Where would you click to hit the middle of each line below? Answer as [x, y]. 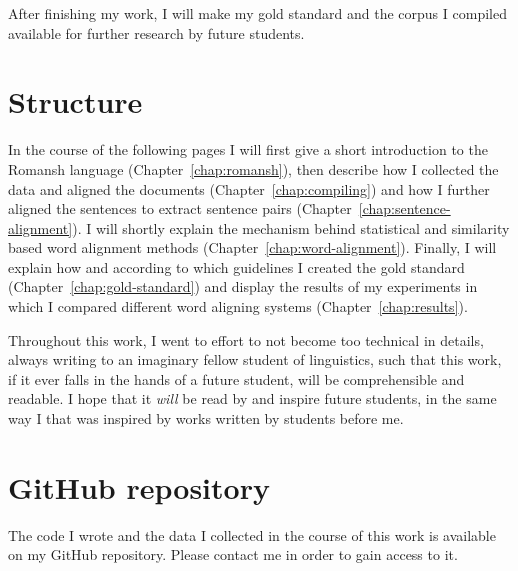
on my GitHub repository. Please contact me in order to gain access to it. [233, 554]
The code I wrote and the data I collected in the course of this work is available [252, 534]
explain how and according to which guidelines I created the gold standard [236, 266]
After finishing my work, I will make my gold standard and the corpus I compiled [257, 13]
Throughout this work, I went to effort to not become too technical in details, [246, 339]
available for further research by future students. [156, 32]
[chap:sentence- [404, 208]
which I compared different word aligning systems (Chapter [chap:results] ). [238, 306]
